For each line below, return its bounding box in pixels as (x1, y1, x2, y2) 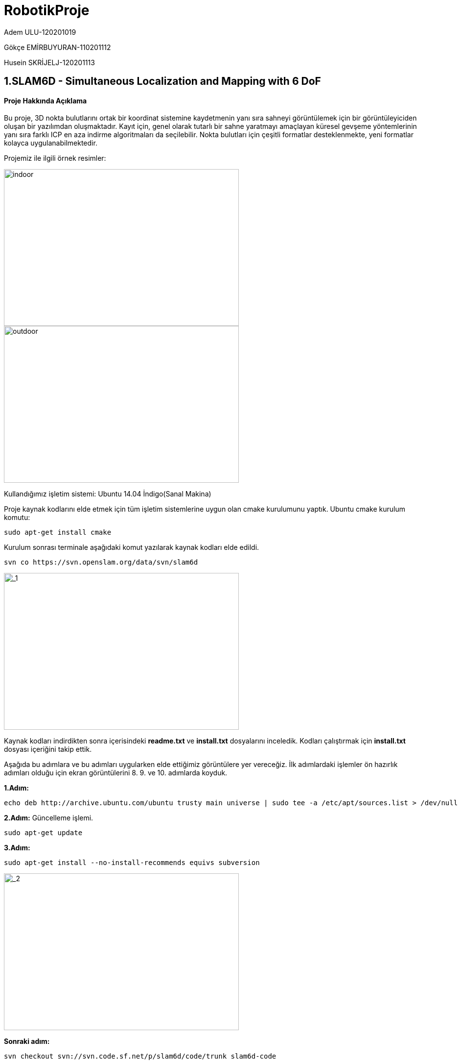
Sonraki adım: (4, 1037, 50, 1046)
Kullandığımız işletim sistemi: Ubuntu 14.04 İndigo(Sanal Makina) (4, 490, 211, 498)
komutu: (4, 513, 30, 522)
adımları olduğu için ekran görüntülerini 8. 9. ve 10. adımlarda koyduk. (4, 768, 228, 777)
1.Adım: (4, 784, 29, 792)
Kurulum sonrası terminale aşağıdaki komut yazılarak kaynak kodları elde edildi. (4, 543, 259, 552)
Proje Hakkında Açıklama (4, 96, 87, 105)
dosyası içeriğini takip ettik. (4, 745, 92, 754)
